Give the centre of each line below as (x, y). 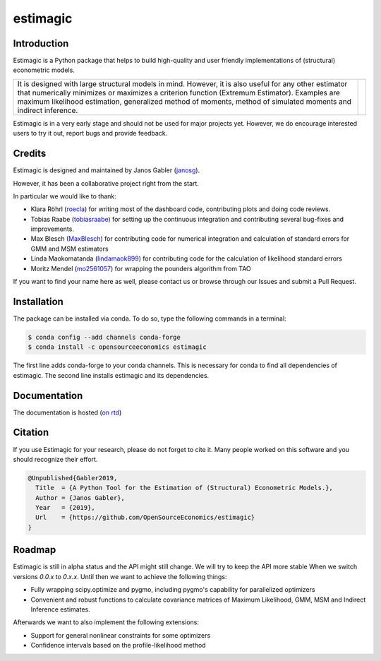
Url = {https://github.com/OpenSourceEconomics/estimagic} (145, 518)
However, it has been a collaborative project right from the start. (106, 183)
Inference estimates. (61, 609)
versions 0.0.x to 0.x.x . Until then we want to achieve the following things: (120, 576)
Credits (30, 154)
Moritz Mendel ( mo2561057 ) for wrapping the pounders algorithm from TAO (141, 268)
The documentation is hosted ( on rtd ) (67, 412)
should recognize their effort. (55, 459)
